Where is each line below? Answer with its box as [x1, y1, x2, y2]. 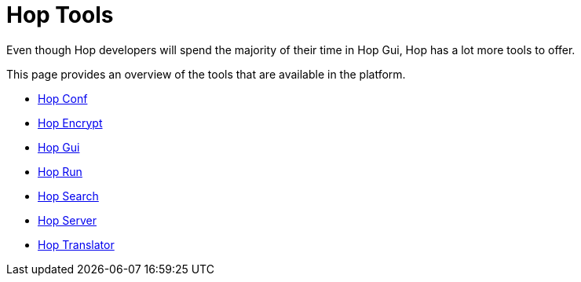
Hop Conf [38, 91, 88, 105]
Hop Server [38, 213, 97, 227]
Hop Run [38, 164, 82, 178]
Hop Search [38, 189, 99, 203]
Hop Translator [38, 237, 115, 251]
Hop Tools [6, 2, 114, 28]
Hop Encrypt [38, 115, 103, 130]
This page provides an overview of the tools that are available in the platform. [6, 67, 406, 81]
